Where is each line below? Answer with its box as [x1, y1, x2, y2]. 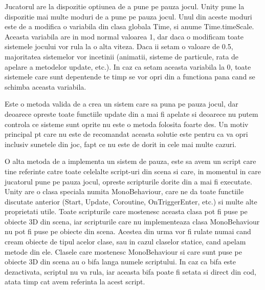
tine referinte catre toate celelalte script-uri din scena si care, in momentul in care [5, 165, 261, 176]
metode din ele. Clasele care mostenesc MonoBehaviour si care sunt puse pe [5, 246, 242, 257]
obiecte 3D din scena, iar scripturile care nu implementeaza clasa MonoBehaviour [5, 216, 260, 226]
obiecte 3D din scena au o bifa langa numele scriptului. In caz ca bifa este [5, 256, 236, 267]
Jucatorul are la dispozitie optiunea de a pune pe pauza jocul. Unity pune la [5, 1, 245, 11]
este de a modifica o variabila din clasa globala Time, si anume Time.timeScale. [5, 21, 254, 32]
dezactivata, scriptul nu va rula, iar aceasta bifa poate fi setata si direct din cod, [5, 266, 257, 277]
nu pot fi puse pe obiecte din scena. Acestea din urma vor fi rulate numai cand [5, 226, 251, 237]
